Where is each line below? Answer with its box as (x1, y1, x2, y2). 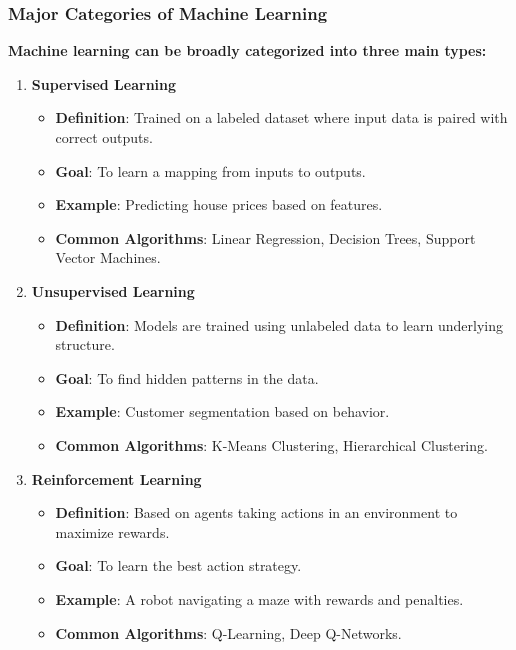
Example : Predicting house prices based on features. (55, 194, 383, 215)
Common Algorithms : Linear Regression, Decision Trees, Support (55, 227, 476, 248)
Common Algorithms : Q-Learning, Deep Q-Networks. (55, 622, 402, 643)
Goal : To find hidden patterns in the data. (55, 367, 319, 388)
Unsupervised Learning (31, 280, 195, 301)
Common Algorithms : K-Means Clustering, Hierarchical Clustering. (55, 434, 488, 455)
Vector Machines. (55, 247, 161, 268)
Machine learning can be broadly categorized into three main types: (8, 40, 487, 61)
